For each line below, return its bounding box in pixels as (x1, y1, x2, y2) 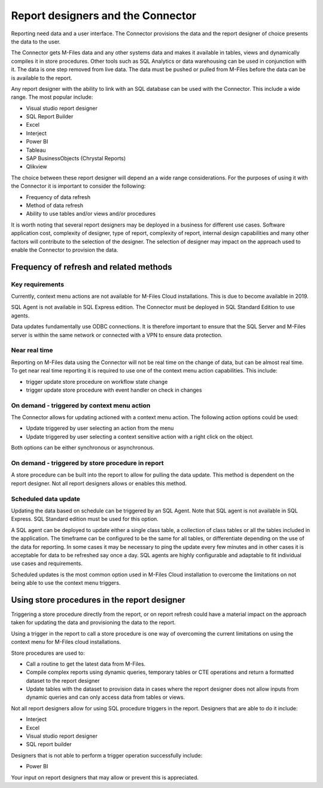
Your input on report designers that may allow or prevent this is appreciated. (11, 774, 199, 781)
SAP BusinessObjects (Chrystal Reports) (26, 155, 126, 162)
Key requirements (11, 280, 65, 288)
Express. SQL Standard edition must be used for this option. (11, 515, 159, 523)
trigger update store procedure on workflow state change (26, 378, 168, 385)
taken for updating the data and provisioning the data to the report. (11, 619, 176, 626)
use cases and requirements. (11, 560, 83, 567)
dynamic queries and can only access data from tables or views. (26, 694, 185, 701)
